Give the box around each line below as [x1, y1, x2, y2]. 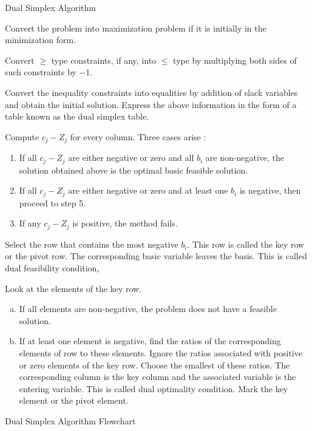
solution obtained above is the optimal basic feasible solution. [19, 163, 248, 176]
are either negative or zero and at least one [68, 184, 228, 197]
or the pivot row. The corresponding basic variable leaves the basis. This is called [5, 249, 307, 262]
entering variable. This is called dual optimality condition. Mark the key [19, 382, 288, 395]
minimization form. [5, 33, 76, 46]
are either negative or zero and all [68, 151, 194, 164]
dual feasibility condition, [5, 261, 100, 274]
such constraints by [5, 66, 76, 78]
